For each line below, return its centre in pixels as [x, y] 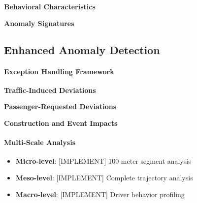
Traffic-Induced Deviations [50, 90]
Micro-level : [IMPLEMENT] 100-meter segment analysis [103, 161]
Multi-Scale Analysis [40, 142]
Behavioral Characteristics [50, 6]
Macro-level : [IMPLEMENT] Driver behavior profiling [100, 194]
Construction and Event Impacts [61, 123]
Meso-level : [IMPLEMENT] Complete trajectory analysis [104, 177]
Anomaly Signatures [39, 23]
